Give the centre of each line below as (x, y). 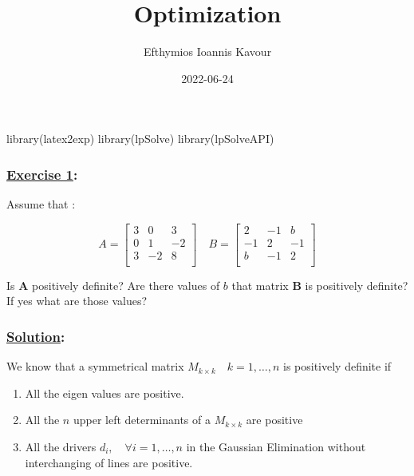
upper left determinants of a (142, 420)
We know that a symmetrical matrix (95, 366)
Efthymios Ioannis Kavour (207, 52)
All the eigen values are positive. (104, 393)
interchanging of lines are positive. (109, 462)
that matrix (260, 285)
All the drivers (61, 447)
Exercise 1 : (42, 174)
